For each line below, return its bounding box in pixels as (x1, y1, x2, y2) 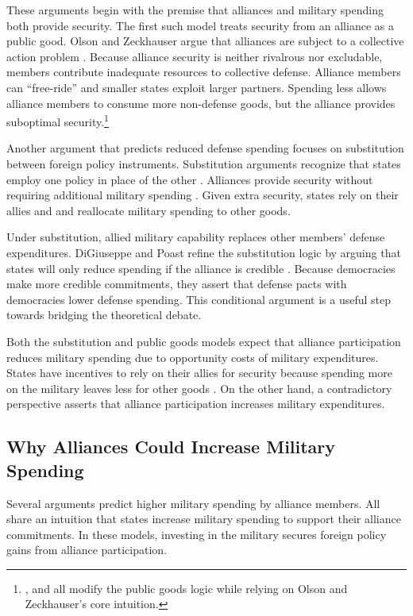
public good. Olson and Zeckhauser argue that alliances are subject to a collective (6, 33, 404, 49)
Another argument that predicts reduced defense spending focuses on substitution (6, 140, 404, 156)
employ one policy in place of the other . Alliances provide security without (6, 171, 373, 187)
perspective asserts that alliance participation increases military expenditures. (6, 395, 385, 412)
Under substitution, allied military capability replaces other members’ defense (6, 229, 385, 245)
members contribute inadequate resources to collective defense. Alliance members (6, 64, 401, 80)
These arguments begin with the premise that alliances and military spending (6, 2, 384, 17)
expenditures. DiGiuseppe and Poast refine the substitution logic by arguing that (6, 244, 401, 260)
